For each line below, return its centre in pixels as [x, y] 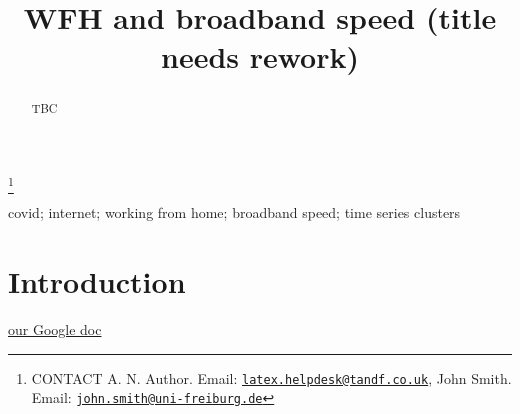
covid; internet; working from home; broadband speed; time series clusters [234, 212]
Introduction [97, 281]
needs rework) [260, 56]
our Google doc [55, 329]
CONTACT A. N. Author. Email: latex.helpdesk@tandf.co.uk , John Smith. [271, 377]
